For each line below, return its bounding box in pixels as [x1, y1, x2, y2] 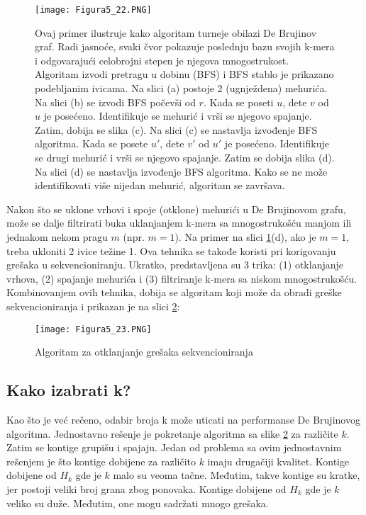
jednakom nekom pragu [6, 229, 108, 244]
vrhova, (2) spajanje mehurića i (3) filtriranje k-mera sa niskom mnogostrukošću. [6, 271, 357, 285]
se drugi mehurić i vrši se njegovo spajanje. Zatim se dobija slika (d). [35, 150, 335, 164]
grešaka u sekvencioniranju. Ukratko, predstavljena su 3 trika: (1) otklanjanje [6, 257, 344, 272]
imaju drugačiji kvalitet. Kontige [207, 453, 350, 468]
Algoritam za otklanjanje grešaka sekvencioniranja [35, 344, 253, 359]
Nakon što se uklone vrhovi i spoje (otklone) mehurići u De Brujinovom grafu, [6, 201, 346, 216]
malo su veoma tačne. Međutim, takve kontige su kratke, [113, 468, 360, 482]
